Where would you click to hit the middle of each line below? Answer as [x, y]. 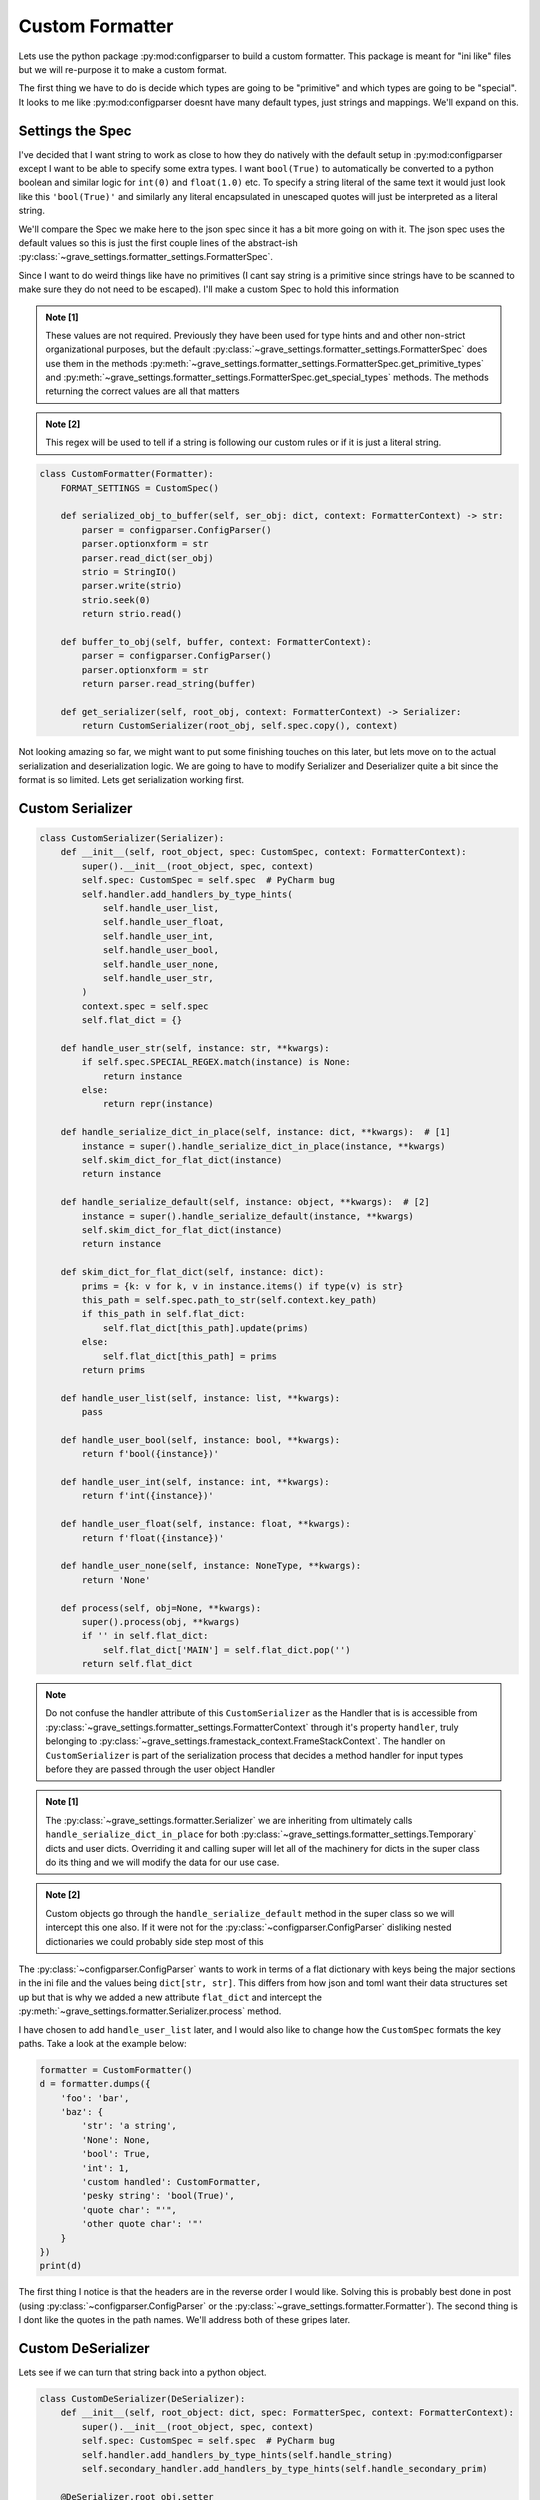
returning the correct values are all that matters [142, 391]
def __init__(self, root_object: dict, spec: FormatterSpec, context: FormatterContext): [287, 2413]
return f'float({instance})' [153, 1538]
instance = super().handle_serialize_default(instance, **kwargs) [248, 1216]
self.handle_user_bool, [161, 950]
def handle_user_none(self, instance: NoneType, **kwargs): [211, 1566]
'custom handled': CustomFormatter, [171, 2181]
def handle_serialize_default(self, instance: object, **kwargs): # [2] [245, 1202]
